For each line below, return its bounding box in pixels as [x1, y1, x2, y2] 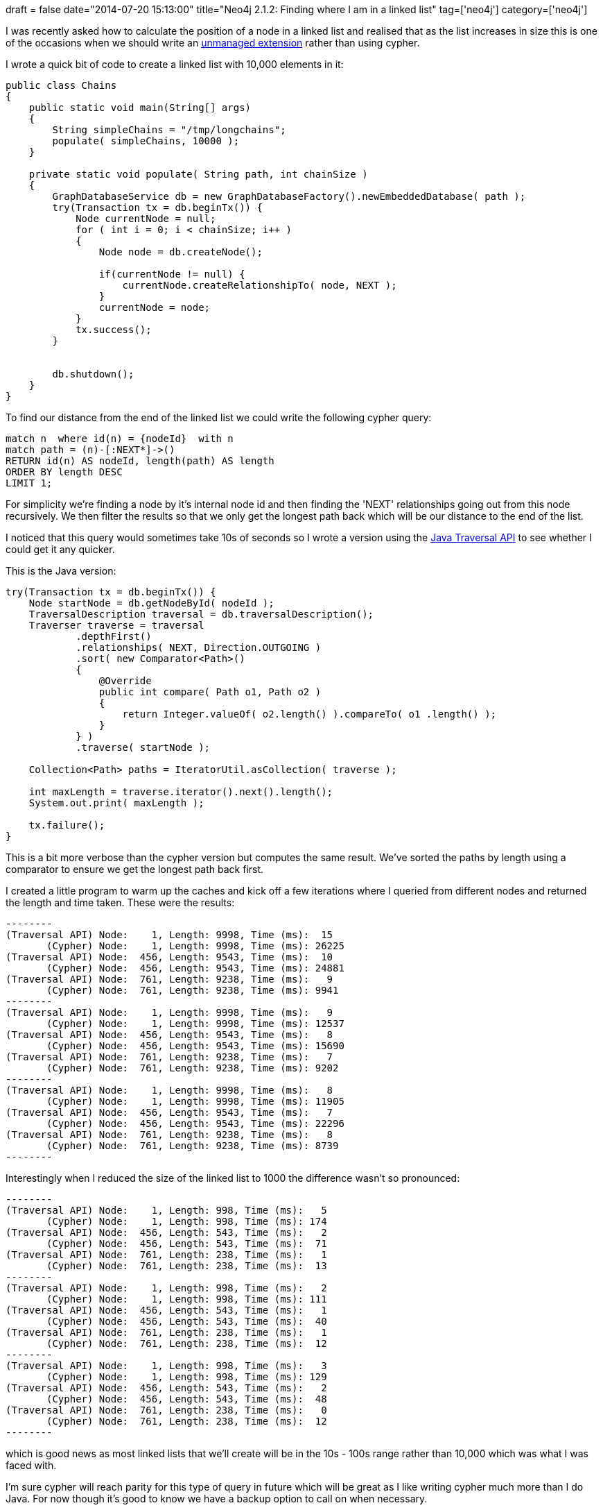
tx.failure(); [28, 820, 105, 831]
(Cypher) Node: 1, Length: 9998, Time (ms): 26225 [46, 940, 344, 951]
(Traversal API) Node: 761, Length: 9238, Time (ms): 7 [6, 1051, 333, 1062]
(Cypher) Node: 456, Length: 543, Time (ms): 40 [46, 1316, 327, 1327]
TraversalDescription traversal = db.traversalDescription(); [28, 609, 374, 620]
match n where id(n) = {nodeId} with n [6, 433, 234, 444]
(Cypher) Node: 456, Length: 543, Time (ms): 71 [46, 1238, 327, 1249]
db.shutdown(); [52, 368, 134, 380]
